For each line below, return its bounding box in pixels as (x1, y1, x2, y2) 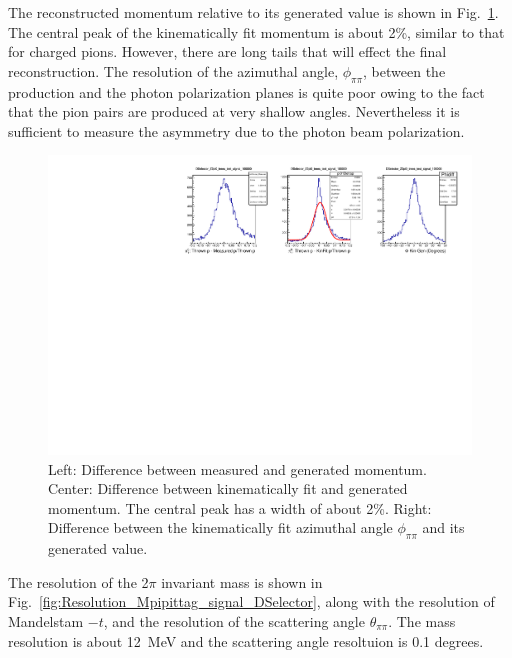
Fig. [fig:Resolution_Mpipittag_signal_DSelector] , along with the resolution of (8, 591, 495, 612)
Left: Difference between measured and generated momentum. (48, 458, 427, 479)
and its (422, 517, 465, 538)
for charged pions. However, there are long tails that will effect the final (8, 41, 447, 62)
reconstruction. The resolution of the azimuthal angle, (8, 60, 339, 81)
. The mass (388, 610, 456, 631)
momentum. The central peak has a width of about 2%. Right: (48, 497, 432, 518)
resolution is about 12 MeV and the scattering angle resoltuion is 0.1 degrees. (8, 630, 484, 651)
